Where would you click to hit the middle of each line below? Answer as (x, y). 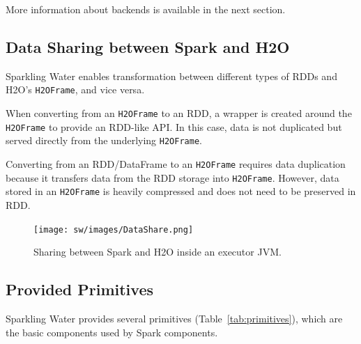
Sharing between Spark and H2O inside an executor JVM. (158, 252)
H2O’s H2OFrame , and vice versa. (75, 89)
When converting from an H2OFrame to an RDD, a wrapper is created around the (179, 113)
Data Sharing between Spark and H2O (148, 46)
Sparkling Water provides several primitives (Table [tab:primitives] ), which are (174, 319)
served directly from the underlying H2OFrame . (104, 140)
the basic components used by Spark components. (112, 332)
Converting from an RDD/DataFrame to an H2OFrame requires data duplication (176, 164)
